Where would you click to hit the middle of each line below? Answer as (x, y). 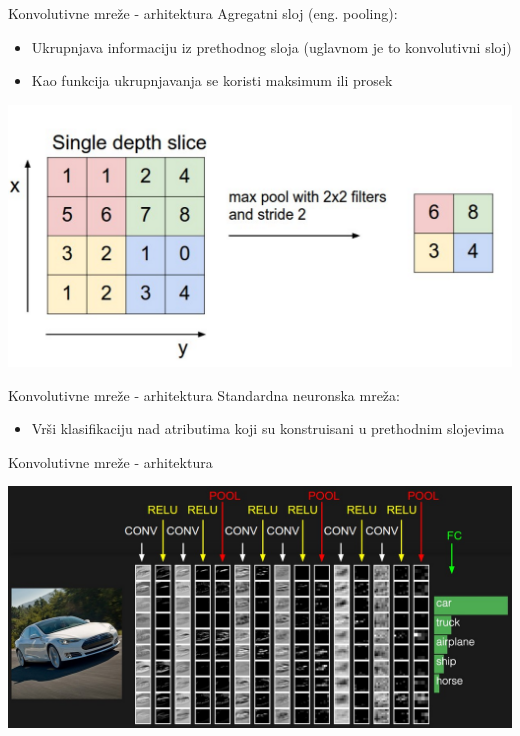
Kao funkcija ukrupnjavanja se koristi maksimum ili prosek (212, 80)
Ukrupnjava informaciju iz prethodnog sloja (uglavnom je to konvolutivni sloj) (271, 46)
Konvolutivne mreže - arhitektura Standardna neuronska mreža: (204, 394)
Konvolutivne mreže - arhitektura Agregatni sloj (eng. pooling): (203, 13)
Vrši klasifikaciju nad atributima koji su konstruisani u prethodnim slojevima (268, 428)
